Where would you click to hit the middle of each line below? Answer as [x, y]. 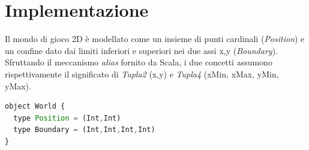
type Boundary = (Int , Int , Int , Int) [84, 130]
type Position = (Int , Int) [67, 118]
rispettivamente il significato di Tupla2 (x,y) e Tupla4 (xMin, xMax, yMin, [142, 73]
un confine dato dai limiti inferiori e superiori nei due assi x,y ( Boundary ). [141, 50]
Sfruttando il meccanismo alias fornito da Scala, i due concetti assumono [139, 62]
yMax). [18, 85]
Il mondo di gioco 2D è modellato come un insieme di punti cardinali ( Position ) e [155, 39]
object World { [35, 106]
